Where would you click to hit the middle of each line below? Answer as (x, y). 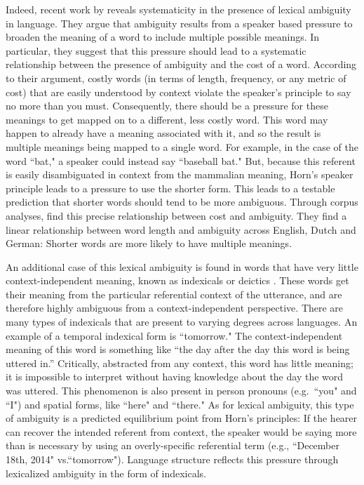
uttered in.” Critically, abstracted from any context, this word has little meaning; (180, 363)
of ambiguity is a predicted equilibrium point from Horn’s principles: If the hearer (182, 418)
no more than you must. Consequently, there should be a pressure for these (167, 106)
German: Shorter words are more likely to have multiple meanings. (149, 243)
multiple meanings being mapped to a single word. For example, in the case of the (182, 146)
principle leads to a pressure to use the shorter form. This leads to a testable (170, 188)
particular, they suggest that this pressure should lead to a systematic (156, 50)
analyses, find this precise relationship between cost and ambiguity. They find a (176, 215)
